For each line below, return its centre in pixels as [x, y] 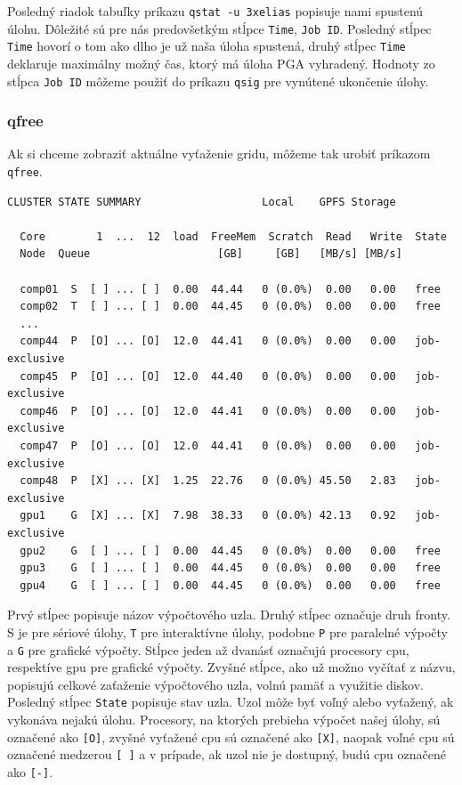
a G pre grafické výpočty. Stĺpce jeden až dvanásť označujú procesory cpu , [208, 649]
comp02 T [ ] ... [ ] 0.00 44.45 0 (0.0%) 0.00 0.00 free [230, 307]
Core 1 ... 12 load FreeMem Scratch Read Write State [233, 236]
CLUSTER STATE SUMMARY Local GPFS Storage [202, 202]
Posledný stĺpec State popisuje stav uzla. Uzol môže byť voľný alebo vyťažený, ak [231, 702]
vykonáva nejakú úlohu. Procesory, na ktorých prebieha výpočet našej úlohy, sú [224, 720]
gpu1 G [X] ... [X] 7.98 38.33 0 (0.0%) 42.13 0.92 [208, 516]
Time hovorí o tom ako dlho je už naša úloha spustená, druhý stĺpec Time [207, 46]
